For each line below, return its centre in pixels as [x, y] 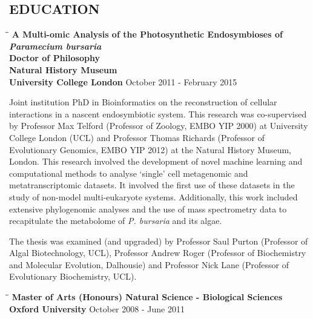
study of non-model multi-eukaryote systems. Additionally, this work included [153, 196]
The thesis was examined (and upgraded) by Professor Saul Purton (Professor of [159, 241]
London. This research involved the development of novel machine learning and [156, 161]
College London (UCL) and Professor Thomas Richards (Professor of [137, 137]
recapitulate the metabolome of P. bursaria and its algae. [116, 221]
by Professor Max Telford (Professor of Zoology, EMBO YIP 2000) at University [159, 126]
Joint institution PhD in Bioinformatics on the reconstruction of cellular [143, 102]
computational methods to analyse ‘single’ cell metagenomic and [129, 173]
